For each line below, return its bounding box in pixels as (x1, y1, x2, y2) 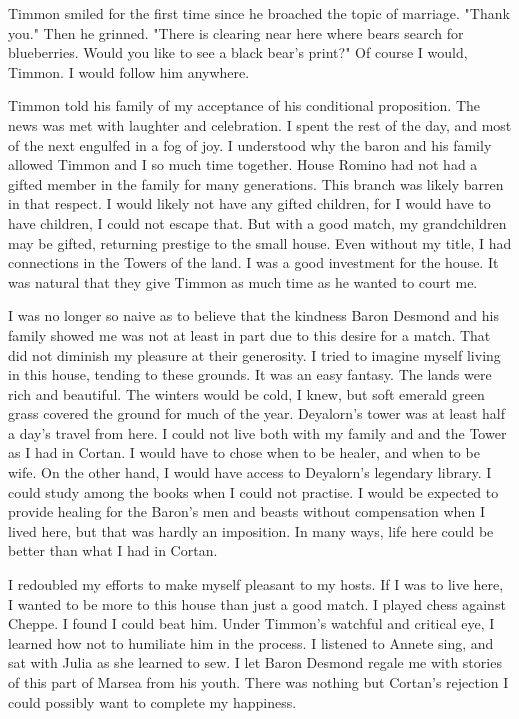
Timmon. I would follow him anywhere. (8, 61, 250, 82)
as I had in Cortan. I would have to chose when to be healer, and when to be (8, 442, 480, 463)
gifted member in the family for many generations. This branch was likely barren (8, 173, 504, 194)
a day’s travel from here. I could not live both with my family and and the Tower (8, 422, 507, 443)
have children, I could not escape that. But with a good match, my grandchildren (8, 212, 507, 233)
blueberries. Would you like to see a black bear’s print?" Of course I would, (8, 42, 468, 63)
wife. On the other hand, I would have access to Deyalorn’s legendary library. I (8, 462, 492, 483)
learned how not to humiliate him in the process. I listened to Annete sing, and (8, 632, 494, 653)
